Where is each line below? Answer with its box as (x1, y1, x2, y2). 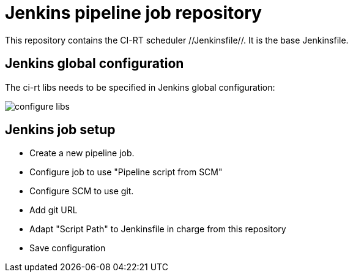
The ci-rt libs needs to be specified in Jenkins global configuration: (5, 82, 275, 93)
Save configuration (29, 243, 106, 254)
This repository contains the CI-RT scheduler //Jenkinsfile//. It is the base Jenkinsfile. (5, 34, 349, 45)
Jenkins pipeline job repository (5, 2, 262, 23)
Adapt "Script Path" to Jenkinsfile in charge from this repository (29, 224, 286, 235)
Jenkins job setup (5, 122, 116, 138)
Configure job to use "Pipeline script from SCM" (29, 167, 223, 178)
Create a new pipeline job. (29, 148, 135, 159)
